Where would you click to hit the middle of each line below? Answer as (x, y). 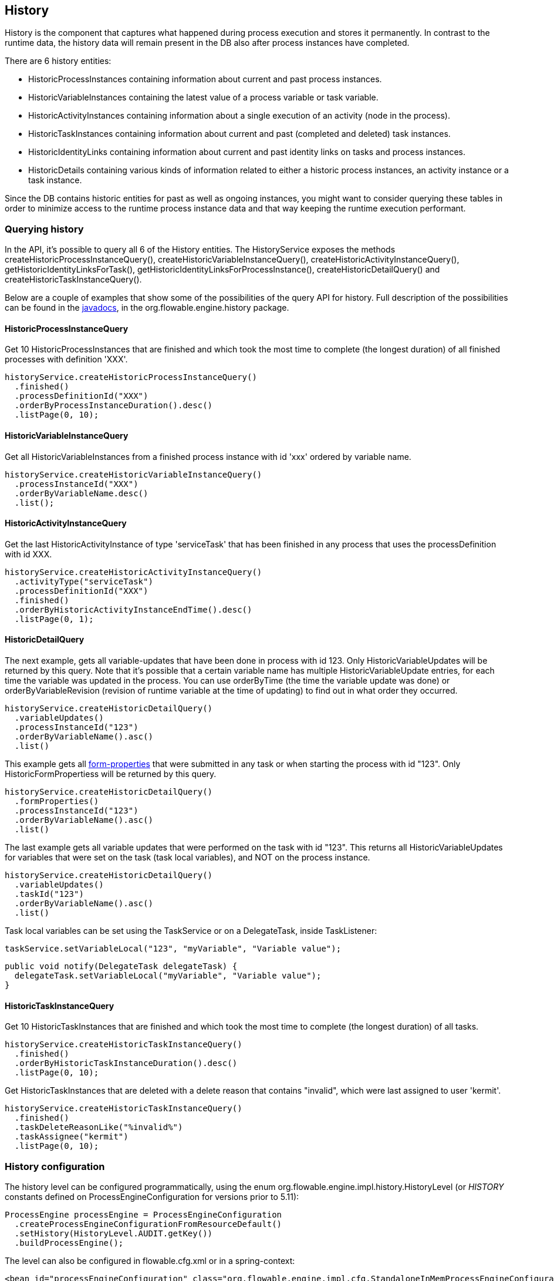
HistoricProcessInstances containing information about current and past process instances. (205, 79)
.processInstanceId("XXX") (76, 484)
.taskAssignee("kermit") (71, 1137)
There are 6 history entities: (58, 61)
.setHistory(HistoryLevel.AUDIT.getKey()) (114, 1234)
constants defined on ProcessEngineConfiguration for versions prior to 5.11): (152, 1197)
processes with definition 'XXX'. (66, 359)
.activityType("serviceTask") (84, 581)
